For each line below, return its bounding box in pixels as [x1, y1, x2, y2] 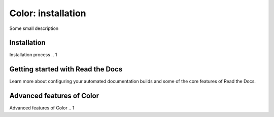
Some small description [9, 25, 59, 31]
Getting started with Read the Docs [9, 65, 123, 73]
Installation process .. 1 [9, 52, 57, 58]
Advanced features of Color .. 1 [9, 105, 75, 111]
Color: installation [9, 8, 86, 19]
